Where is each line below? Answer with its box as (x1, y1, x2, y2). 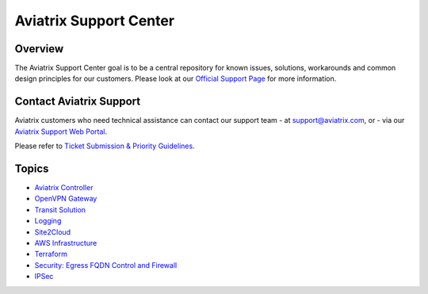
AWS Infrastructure (34, 239, 97, 247)
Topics (14, 162, 49, 175)
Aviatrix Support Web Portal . (14, 127, 108, 136)
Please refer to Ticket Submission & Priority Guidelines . (14, 141, 195, 151)
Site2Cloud (34, 227, 71, 237)
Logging (34, 216, 62, 226)
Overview (14, 42, 64, 55)
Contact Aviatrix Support (14, 95, 141, 109)
